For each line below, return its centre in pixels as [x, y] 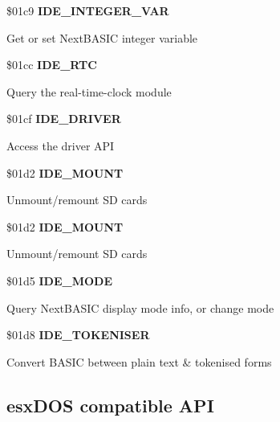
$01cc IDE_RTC [52, 65]
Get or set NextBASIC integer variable [102, 37]
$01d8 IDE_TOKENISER [78, 335]
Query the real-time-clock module [89, 91]
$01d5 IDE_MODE [59, 280]
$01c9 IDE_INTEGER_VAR [88, 10]
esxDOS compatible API [110, 405]
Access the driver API [61, 145]
